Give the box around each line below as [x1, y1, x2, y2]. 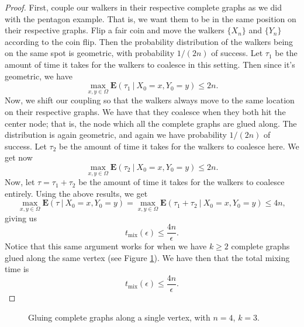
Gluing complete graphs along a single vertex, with [28, 311, 210, 323]
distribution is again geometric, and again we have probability [5, 128, 227, 141]
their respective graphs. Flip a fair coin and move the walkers [5, 24, 224, 36]
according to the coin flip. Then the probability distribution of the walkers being [5, 35, 293, 47]
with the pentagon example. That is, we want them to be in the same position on [5, 12, 296, 25]
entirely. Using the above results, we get [5, 187, 148, 199]
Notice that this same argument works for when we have [5, 240, 207, 252]
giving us [5, 211, 37, 224]
